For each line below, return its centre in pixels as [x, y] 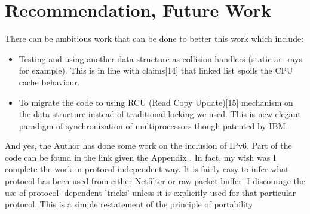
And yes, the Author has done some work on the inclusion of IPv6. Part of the [148, 146]
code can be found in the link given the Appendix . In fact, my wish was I [140, 157]
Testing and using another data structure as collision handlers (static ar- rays [160, 58]
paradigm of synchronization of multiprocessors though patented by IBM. [154, 125]
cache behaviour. [49, 82]
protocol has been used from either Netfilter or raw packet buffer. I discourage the [155, 181]
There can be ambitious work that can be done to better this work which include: [154, 39]
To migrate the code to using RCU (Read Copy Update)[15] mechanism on [156, 102]
